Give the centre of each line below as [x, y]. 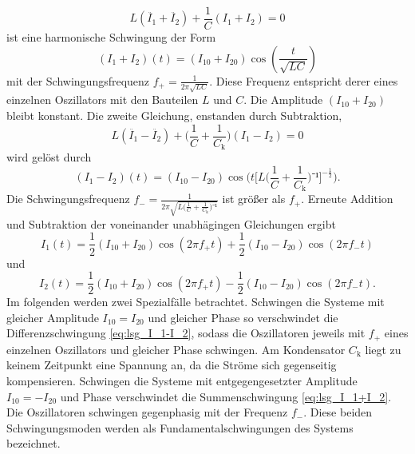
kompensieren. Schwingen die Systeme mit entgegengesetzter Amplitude [182, 381]
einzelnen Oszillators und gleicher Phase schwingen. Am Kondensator [176, 349]
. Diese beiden [338, 412]
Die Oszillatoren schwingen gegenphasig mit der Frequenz [147, 412]
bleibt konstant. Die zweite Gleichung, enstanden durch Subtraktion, [174, 115]
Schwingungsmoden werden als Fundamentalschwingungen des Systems [180, 427]
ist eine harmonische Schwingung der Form [111, 37]
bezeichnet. [34, 443]
